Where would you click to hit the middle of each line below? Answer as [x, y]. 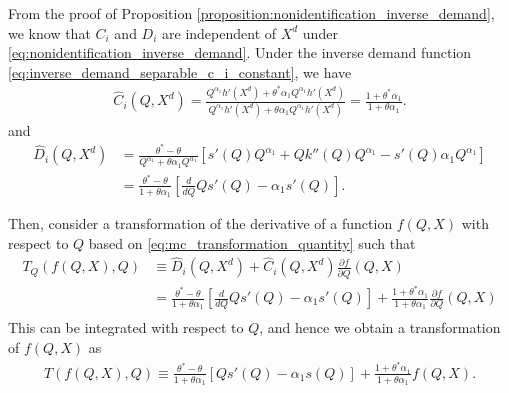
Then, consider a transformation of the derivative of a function [200, 222]
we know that [49, 32]
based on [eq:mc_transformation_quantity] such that [252, 242]
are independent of [219, 32]
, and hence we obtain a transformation [380, 327]
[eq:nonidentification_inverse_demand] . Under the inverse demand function [240, 52]
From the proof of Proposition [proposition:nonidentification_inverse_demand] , [251, 13]
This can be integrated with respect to [126, 327]
